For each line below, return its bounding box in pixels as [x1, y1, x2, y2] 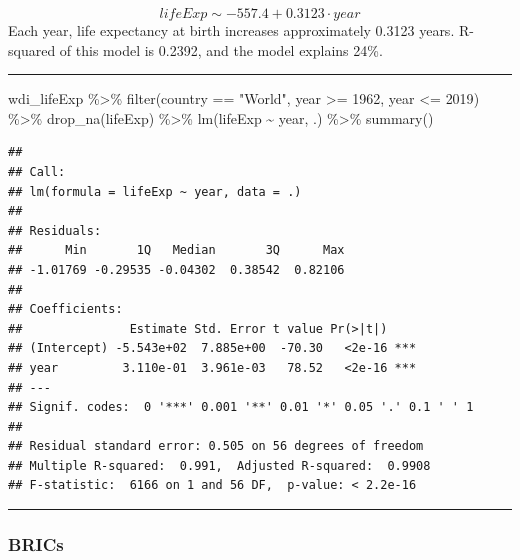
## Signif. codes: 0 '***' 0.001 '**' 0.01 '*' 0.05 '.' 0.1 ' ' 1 [8, 400, 474, 415]
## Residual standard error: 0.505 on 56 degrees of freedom [8, 439, 424, 454]
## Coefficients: [8, 302, 123, 317]
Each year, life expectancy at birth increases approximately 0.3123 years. [8, 20, 455, 40]
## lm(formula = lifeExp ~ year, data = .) [8, 184, 302, 199]
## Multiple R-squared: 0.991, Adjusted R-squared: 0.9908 [8, 458, 431, 473]
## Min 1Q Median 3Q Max [8, 243, 345, 258]
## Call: [8, 164, 66, 179]
